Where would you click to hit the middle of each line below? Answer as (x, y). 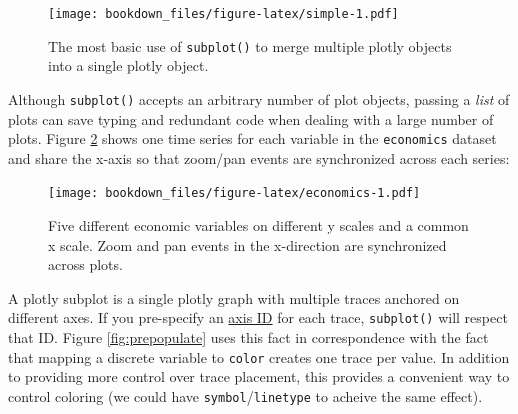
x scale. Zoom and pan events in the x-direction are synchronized (247, 244)
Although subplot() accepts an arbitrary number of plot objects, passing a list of (259, 98)
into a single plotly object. (128, 65)
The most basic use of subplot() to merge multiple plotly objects (250, 45)
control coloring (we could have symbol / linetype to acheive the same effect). (245, 395)
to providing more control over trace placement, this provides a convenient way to (259, 376)
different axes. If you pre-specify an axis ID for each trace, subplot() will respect (258, 317)
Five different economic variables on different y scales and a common (258, 225)
